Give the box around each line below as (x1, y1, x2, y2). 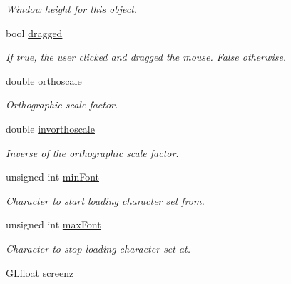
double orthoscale (6, 73, 82, 88)
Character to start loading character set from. (6, 193, 205, 208)
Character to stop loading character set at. (6, 240, 191, 255)
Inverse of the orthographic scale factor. (6, 145, 179, 160)
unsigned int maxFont (6, 217, 101, 232)
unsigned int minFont (6, 169, 99, 184)
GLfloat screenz (6, 265, 74, 280)
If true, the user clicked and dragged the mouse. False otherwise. (6, 49, 287, 64)
